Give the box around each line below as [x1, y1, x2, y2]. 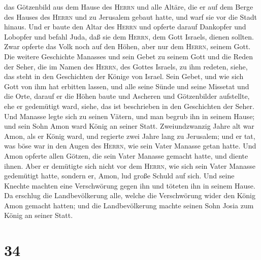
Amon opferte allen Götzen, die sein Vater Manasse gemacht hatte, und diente [4, 150, 248, 161]
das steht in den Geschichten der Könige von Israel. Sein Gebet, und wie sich [4, 71, 244, 82]
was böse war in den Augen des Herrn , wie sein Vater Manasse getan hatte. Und [4, 140, 256, 151]
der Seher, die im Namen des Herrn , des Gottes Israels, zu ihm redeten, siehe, [4, 61, 248, 71]
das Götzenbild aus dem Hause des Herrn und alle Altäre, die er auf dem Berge [4, 2, 253, 12]
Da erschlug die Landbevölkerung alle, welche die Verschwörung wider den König [4, 190, 256, 201]
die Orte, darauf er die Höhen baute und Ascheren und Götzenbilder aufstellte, [4, 91, 250, 101]
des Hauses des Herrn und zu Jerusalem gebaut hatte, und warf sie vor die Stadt [4, 11, 257, 22]
